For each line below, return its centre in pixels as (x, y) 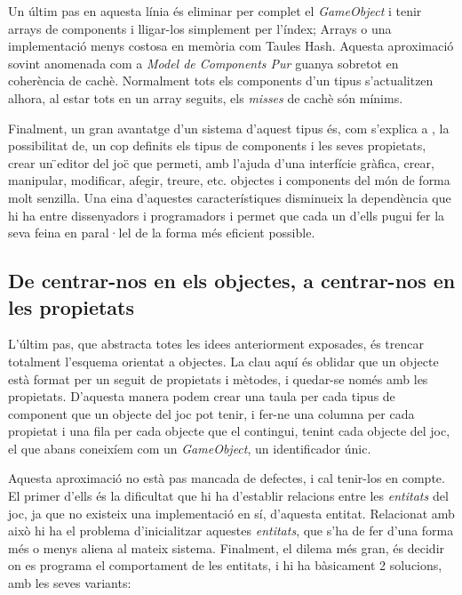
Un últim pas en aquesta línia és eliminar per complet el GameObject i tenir (215, 11)
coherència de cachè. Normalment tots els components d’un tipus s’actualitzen (221, 80)
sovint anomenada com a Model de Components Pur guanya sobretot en (203, 63)
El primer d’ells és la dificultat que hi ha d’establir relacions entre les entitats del (228, 496)
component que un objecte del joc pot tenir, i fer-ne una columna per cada (211, 413)
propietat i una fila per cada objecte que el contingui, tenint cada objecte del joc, (229, 431)
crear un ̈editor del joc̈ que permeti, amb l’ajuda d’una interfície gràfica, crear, (221, 162)
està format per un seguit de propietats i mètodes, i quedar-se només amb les (218, 378)
